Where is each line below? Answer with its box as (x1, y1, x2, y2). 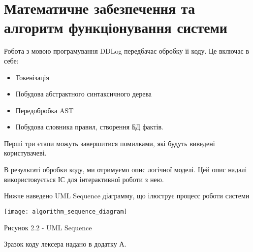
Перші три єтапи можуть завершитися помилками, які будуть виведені (4, 138, 215, 148)
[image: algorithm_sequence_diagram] (4, 208, 127, 215)
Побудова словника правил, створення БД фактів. (15, 122, 163, 132)
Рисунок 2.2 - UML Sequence (4, 222, 92, 232)
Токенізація (15, 72, 49, 82)
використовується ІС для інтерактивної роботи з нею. (4, 174, 164, 184)
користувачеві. (4, 148, 47, 158)
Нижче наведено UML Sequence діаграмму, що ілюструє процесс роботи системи (4, 190, 250, 201)
